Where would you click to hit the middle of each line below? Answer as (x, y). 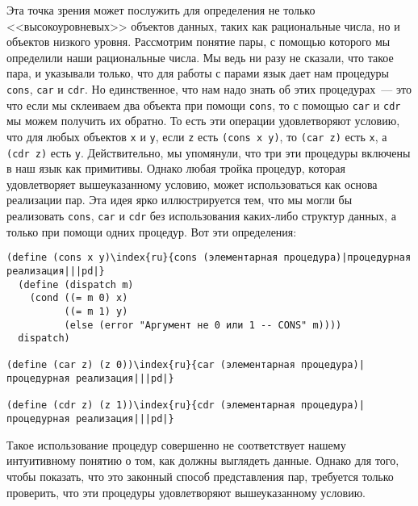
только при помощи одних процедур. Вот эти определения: (152, 231)
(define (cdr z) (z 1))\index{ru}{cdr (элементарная (151, 406)
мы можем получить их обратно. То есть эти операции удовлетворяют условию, (203, 121)
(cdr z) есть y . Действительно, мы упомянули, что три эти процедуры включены (209, 152)
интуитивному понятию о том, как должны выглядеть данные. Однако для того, (203, 460)
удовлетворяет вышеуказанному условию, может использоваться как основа (192, 184)
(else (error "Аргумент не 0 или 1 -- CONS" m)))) (203, 325)
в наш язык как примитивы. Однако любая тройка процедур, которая (176, 168)
